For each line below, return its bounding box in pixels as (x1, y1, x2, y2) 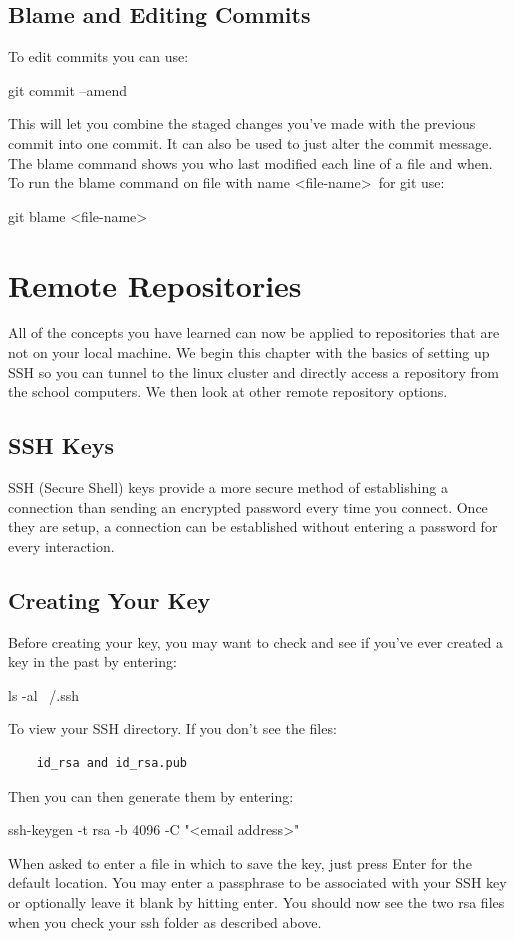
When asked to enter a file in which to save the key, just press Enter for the (8, 852, 472, 873)
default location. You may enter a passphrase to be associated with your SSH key (8, 872, 507, 893)
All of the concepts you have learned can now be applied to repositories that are (8, 322, 500, 343)
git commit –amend (8, 79, 127, 100)
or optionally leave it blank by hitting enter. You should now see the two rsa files (8, 891, 505, 912)
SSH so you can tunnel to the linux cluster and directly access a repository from (8, 361, 499, 382)
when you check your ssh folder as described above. (8, 911, 322, 932)
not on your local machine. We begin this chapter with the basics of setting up (8, 342, 490, 363)
